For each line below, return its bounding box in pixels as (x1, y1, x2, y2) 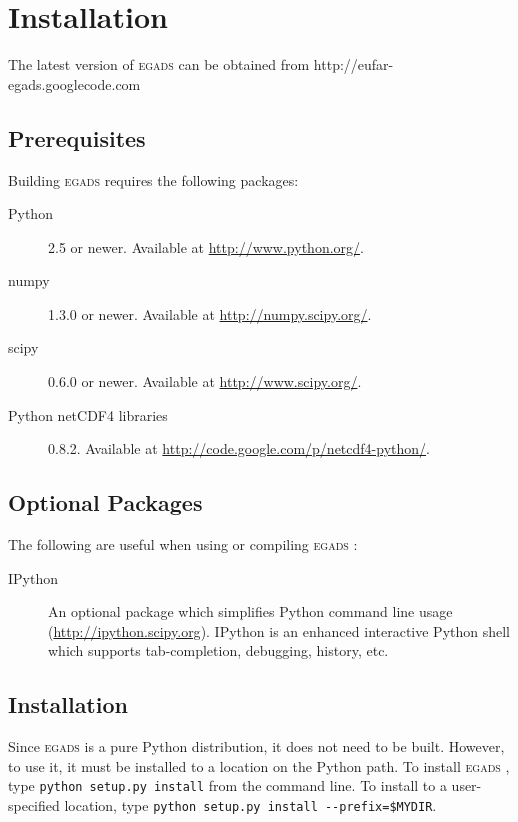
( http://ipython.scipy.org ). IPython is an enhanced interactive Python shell (48, 620, 511, 641)
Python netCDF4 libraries (8, 404, 168, 425)
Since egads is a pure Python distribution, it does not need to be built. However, (8, 736, 505, 757)
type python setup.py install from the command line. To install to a (8, 775, 447, 796)
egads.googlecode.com (8, 73, 141, 94)
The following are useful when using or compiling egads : (8, 534, 358, 555)
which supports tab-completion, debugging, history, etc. (48, 640, 389, 661)
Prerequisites (8, 122, 146, 153)
